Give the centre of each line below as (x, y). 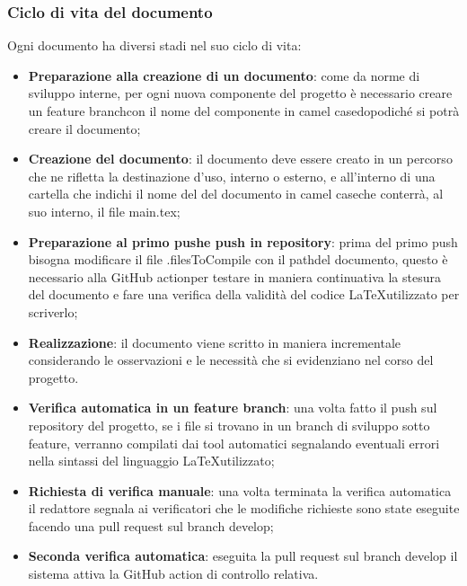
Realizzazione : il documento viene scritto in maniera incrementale (214, 342)
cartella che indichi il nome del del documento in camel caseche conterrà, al (236, 194)
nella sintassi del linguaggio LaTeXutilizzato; (151, 461)
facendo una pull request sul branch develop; (151, 525)
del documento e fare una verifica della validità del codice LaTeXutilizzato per (244, 294)
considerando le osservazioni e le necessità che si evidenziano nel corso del (231, 360)
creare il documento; (84, 128)
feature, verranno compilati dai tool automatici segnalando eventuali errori (234, 443)
